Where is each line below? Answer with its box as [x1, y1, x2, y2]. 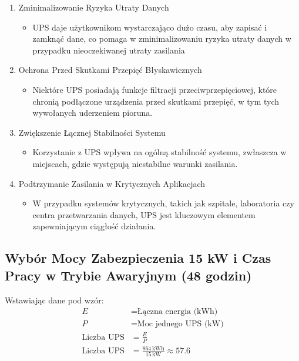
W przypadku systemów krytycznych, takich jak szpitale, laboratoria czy [32, 197, 294, 209]
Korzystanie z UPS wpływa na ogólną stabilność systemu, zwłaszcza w [32, 146, 287, 158]
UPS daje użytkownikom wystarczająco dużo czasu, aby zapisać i [32, 21, 267, 33]
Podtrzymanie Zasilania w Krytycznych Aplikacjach [18, 177, 206, 189]
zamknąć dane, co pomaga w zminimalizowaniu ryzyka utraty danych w [32, 32, 291, 45]
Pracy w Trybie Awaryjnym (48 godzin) [5, 266, 252, 284]
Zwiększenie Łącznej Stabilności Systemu [18, 126, 166, 138]
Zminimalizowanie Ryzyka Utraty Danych [18, 1, 169, 13]
